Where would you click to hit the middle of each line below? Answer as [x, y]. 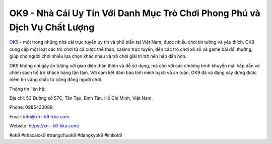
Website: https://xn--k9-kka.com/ [44, 126]
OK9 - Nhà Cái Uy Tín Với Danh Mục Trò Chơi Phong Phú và [135, 13]
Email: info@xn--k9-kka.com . [40, 116]
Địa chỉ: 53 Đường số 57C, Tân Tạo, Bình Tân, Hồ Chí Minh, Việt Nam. [81, 98]
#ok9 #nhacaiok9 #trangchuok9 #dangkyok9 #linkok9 [66, 135]
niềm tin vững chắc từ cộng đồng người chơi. [56, 80]
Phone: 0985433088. [31, 107]
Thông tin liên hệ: [27, 89]
